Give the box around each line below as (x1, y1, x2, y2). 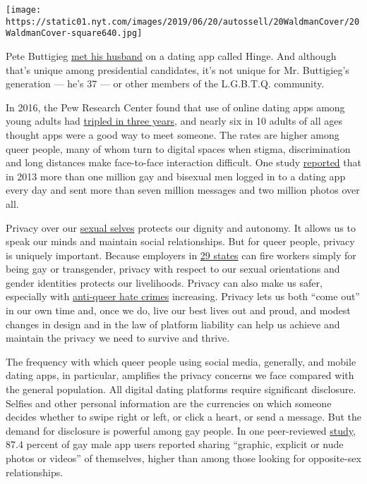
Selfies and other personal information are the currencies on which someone (6, 395, 332, 410)
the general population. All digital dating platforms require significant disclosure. (6, 382, 356, 397)
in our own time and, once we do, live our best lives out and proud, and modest (6, 303, 351, 318)
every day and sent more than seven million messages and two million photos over (6, 182, 360, 197)
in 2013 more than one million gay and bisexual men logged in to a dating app (6, 168, 346, 183)
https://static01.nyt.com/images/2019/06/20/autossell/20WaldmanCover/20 (6, 16, 360, 27)
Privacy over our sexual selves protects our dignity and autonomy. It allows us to (6, 220, 356, 235)
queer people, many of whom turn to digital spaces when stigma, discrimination (6, 141, 351, 156)
